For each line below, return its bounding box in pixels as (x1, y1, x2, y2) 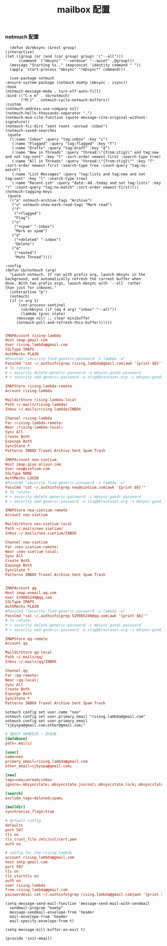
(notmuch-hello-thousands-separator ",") (5, 110, 92, 116)
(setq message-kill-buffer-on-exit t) (5, 928, 85, 933)
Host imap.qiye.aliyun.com (5, 462, 61, 467)
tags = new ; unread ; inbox (5, 777, 52, 782)
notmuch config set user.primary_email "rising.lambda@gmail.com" (5, 714, 146, 719)
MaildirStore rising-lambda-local (5, 397, 77, 402)
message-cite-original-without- (81, 115, 148, 120)
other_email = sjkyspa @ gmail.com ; (5, 763, 72, 769)
